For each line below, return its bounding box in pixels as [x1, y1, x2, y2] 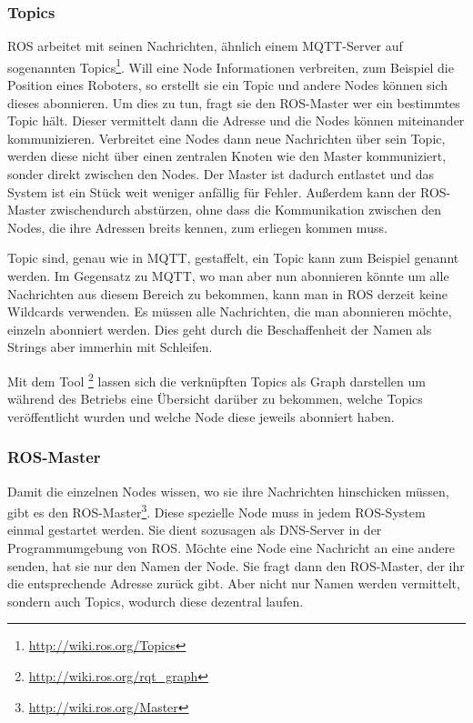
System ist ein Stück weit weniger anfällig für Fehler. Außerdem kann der [7, 182, 417, 201]
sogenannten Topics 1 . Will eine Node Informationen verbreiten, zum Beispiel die [7, 55, 454, 76]
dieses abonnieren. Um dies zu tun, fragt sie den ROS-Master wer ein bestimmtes [7, 93, 460, 112]
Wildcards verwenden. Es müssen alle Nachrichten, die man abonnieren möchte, [7, 302, 452, 321]
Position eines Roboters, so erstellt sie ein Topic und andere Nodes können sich [7, 75, 448, 95]
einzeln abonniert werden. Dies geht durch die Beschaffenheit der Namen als [7, 319, 432, 338]
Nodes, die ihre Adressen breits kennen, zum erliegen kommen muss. [7, 217, 387, 236]
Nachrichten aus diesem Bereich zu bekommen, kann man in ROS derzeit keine [7, 284, 448, 303]
